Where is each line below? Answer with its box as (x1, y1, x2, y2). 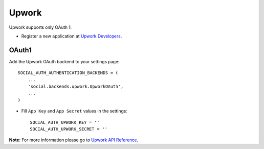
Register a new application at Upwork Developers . (21, 33, 122, 39)
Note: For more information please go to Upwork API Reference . (9, 137, 138, 143)
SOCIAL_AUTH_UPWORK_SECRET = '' (30, 126, 108, 131)
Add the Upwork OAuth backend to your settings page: (9, 58, 120, 64)
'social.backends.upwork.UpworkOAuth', (27, 84, 124, 90)
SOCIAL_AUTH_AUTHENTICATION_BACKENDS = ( (18, 70, 118, 75)
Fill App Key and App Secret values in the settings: (21, 108, 127, 114)
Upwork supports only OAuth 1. (9, 24, 72, 30)
